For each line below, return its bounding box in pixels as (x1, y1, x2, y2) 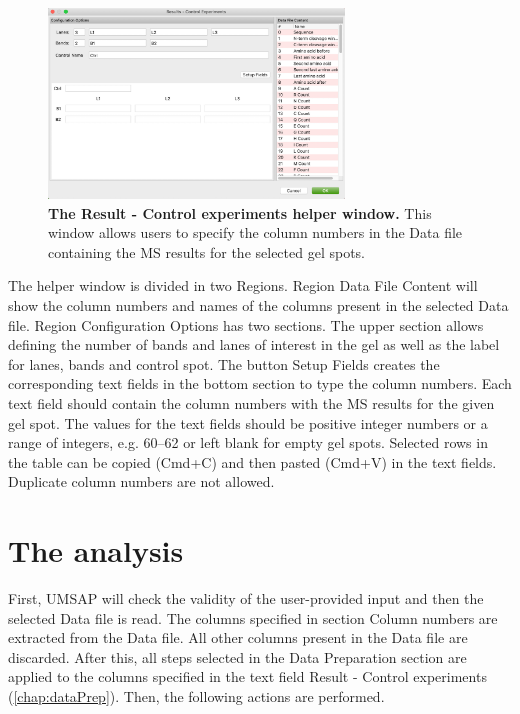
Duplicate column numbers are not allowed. (8, 471, 275, 492)
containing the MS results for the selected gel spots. (48, 241, 366, 262)
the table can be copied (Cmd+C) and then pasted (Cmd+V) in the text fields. (8, 451, 497, 472)
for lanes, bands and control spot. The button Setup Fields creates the (8, 353, 440, 374)
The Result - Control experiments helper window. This (48, 202, 432, 223)
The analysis (8, 530, 184, 571)
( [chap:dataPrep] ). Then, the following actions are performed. (8, 686, 385, 706)
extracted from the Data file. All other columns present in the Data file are (8, 627, 468, 648)
